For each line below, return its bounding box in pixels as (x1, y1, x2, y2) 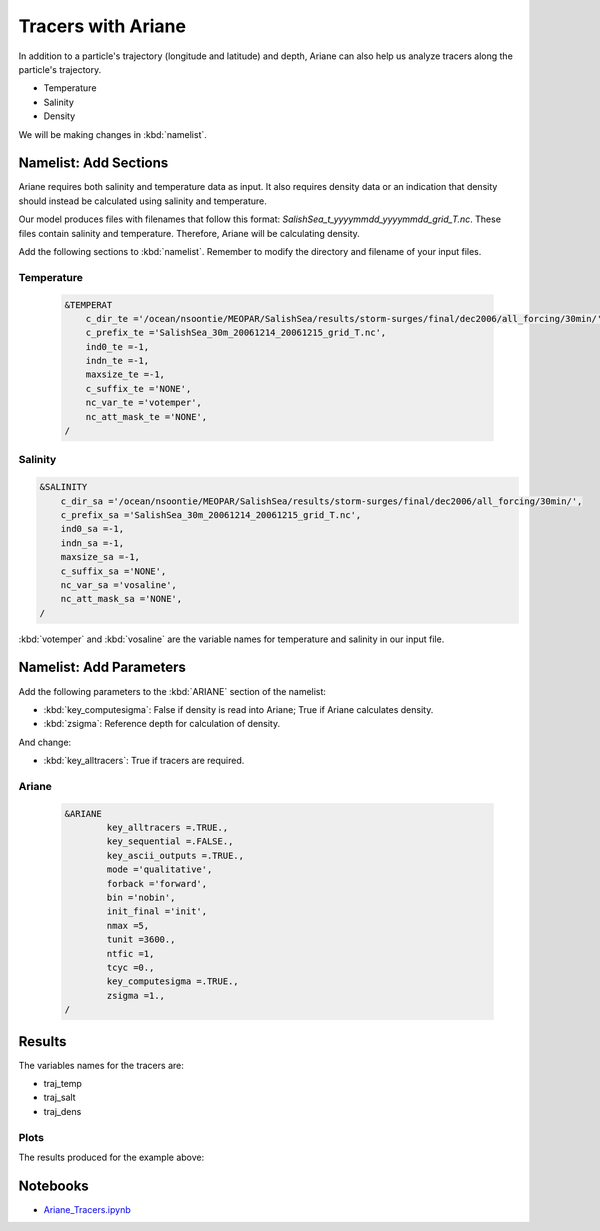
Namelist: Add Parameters (18, 659, 187, 676)
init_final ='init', (106, 906, 208, 917)
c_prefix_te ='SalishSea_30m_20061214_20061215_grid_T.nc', (85, 327, 387, 339)
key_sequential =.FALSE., (106, 836, 234, 847)
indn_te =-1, (85, 355, 150, 367)
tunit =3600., (106, 934, 176, 945)
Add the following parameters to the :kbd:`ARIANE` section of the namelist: (18, 685, 327, 697)
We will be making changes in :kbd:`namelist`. (18, 128, 207, 140)
